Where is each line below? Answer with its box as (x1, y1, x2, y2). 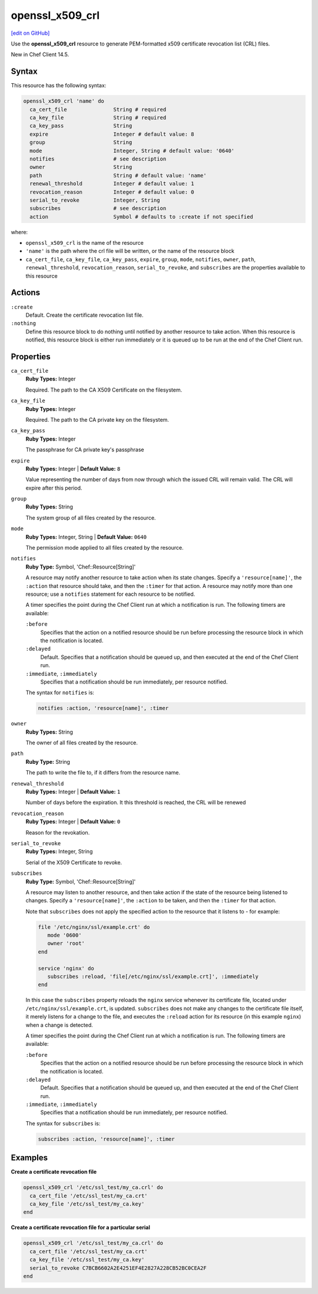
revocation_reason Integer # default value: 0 (29, 189, 194, 195)
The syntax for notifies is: (25, 689, 94, 696)
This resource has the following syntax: (11, 82, 107, 89)
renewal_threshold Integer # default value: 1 (29, 180, 194, 187)
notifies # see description (29, 155, 167, 162)
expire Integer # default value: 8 (29, 130, 194, 137)
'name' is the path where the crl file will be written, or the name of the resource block (25, 248, 235, 255)
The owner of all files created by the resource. (25, 739, 138, 746)
